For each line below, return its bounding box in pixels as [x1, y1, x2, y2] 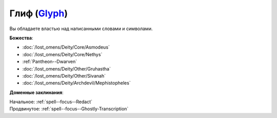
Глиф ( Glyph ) [9, 8, 68, 19]
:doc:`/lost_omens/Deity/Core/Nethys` [22, 51, 103, 57]
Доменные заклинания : [9, 89, 64, 96]
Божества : [9, 35, 33, 41]
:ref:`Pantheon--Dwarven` [22, 59, 77, 65]
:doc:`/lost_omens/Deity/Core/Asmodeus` [22, 44, 110, 51]
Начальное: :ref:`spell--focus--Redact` [9, 99, 92, 105]
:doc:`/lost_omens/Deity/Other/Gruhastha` [22, 65, 111, 72]
